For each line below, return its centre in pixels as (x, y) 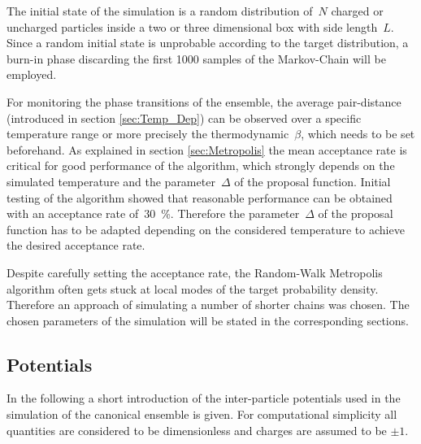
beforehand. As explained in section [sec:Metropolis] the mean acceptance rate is (207, 149)
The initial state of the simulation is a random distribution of (160, 11)
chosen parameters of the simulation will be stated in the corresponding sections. (208, 320)
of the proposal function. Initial (312, 181)
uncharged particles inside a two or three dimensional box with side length (192, 26)
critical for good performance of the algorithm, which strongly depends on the (201, 165)
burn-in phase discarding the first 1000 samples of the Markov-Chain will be (196, 58)
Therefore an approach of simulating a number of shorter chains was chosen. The (208, 305)
